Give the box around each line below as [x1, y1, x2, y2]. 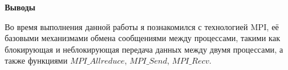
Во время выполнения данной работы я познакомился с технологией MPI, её [5, 20, 279, 32]
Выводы [5, 1, 36, 13]
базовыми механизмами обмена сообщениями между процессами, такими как [5, 32, 280, 44]
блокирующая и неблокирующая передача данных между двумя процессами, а [5, 43, 283, 55]
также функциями [5, 54, 68, 67]
